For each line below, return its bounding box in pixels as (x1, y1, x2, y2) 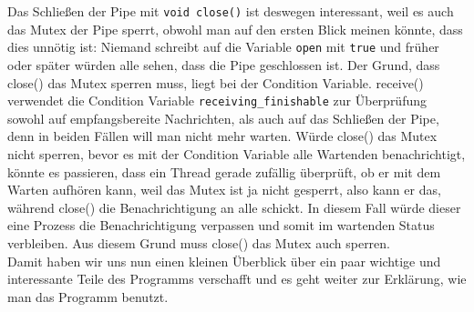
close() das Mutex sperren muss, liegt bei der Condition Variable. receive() (7, 73, 424, 92)
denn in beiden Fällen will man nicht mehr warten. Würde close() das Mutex (7, 126, 438, 146)
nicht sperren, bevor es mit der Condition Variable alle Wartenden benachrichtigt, (7, 144, 466, 163)
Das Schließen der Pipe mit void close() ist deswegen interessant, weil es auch (7, 2, 454, 20)
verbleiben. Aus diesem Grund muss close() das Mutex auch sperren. (7, 233, 390, 252)
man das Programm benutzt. (7, 287, 169, 306)
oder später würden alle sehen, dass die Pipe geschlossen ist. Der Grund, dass (7, 55, 440, 74)
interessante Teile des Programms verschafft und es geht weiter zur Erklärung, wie (7, 269, 467, 288)
